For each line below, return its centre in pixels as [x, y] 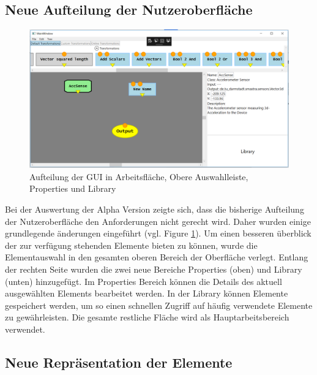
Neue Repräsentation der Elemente [119, 362]
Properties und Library [73, 188]
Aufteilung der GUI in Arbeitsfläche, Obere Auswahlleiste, [139, 176]
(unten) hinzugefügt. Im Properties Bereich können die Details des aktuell [144, 281]
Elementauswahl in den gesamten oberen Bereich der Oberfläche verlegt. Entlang [157, 257]
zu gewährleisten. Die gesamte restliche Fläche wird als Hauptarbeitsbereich [147, 317]
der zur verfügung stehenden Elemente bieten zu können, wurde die [131, 245]
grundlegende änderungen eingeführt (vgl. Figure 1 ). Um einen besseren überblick [158, 233]
